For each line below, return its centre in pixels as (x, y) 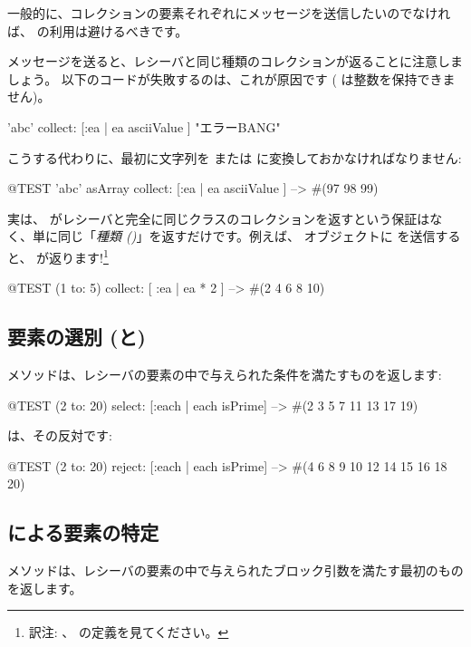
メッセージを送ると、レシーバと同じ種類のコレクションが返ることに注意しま (235, 61)
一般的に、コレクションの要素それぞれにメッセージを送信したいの (204, 13)
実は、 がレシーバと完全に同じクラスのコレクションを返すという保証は (219, 218)
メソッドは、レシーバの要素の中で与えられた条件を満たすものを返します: (225, 374)
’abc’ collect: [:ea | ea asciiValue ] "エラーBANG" (144, 126)
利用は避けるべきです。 (119, 30)
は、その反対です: (60, 435)
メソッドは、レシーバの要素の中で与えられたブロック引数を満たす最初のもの (235, 570)
